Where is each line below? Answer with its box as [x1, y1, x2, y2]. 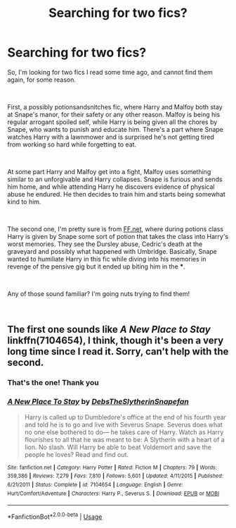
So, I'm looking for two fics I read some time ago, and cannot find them [7, 68, 213, 76]
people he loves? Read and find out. [24, 450, 129, 459]
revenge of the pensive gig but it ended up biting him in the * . [7, 262, 185, 271]
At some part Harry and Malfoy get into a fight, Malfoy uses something [7, 167, 211, 176]
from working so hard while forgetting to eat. [7, 140, 137, 149]
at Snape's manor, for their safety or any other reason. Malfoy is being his [7, 110, 221, 118]
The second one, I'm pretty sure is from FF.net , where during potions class [7, 224, 223, 233]
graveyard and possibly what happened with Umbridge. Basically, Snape [7, 247, 218, 255]
